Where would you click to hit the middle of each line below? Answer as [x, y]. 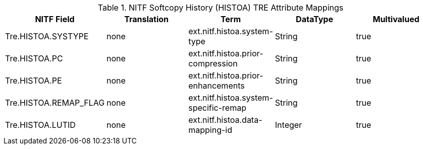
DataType [314, 19]
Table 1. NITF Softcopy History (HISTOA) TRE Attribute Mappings [221, 8]
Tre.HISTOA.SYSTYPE [47, 36]
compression [213, 63]
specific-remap [217, 108]
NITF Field [55, 19]
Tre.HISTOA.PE [34, 81]
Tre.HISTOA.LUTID [40, 125]
